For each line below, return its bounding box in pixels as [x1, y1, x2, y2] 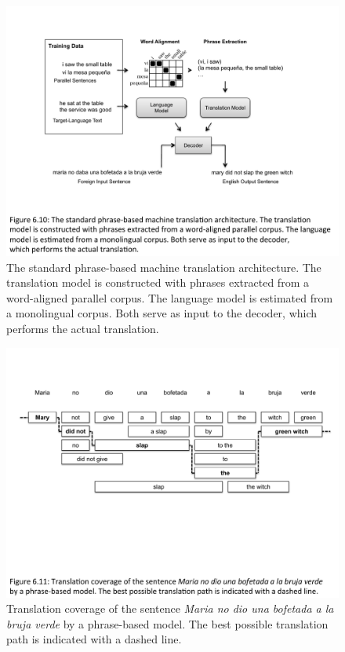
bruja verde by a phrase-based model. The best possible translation [6, 615, 329, 632]
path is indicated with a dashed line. [6, 631, 182, 647]
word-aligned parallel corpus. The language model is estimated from [6, 289, 333, 306]
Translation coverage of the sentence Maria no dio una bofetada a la [6, 600, 334, 617]
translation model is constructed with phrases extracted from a [6, 274, 309, 291]
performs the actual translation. [6, 320, 159, 336]
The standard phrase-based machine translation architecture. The [6, 258, 321, 275]
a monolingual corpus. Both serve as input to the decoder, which [6, 305, 318, 321]
